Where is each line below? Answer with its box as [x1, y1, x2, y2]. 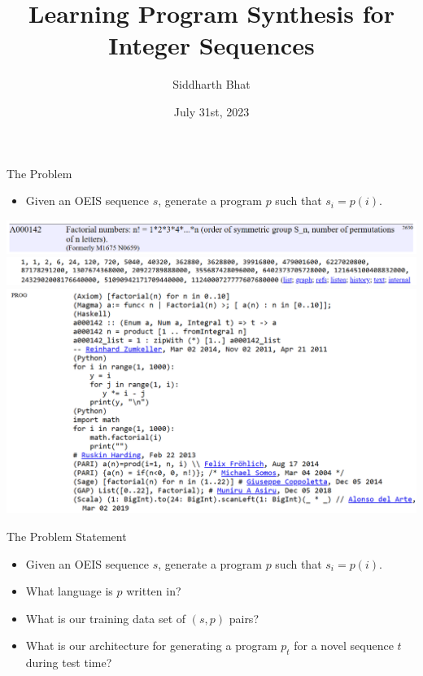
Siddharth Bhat [172, 76, 251, 93]
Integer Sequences [108, 28, 315, 62]
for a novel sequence [294, 637, 394, 654]
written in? [126, 582, 181, 600]
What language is [25, 582, 113, 600]
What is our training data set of [25, 609, 186, 626]
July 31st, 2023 [173, 102, 250, 120]
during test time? [25, 654, 112, 671]
